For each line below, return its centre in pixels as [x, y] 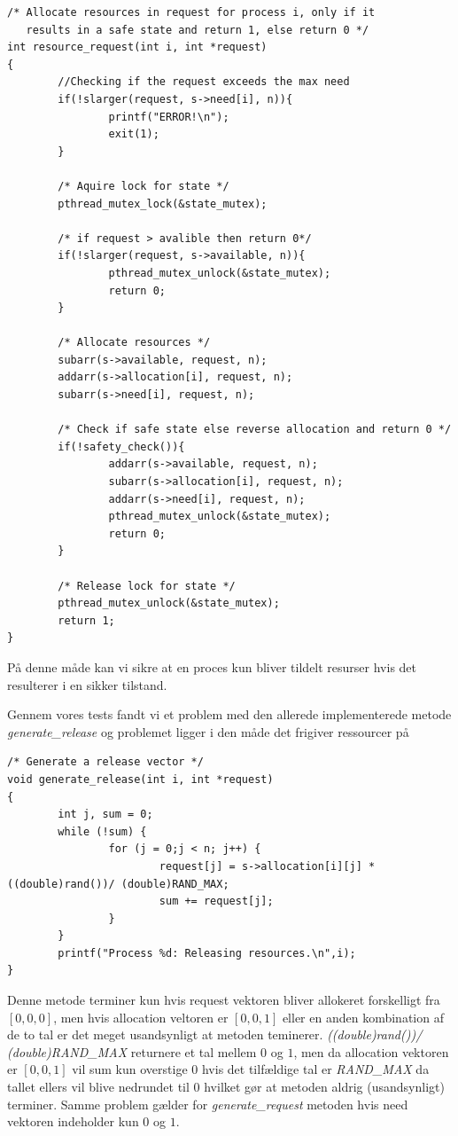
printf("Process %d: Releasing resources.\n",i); [207, 953]
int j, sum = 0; [105, 815]
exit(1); [134, 134]
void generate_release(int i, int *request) [140, 779]
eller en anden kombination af [363, 1017]
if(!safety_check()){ [121, 447]
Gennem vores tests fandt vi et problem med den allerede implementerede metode [229, 714]
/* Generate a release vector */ [105, 762]
